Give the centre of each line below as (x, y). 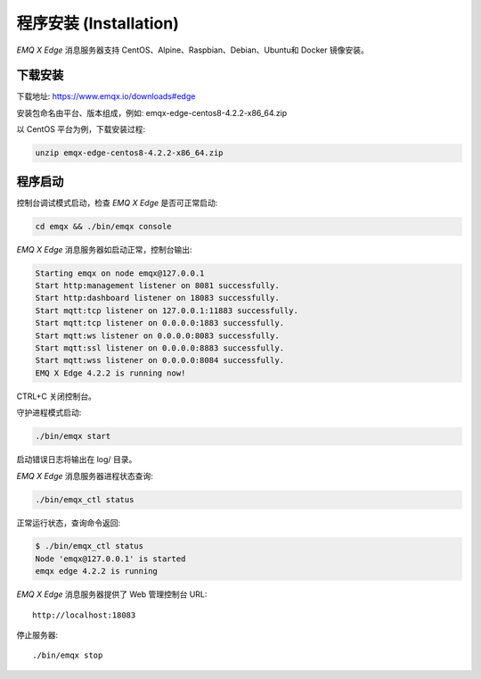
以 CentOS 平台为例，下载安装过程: (81, 129)
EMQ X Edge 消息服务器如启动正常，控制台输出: (104, 249)
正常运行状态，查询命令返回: (69, 523)
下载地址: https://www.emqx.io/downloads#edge (106, 96)
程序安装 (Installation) (98, 23)
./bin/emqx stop (68, 655)
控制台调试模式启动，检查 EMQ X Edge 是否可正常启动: (117, 203)
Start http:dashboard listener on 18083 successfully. (157, 298)
